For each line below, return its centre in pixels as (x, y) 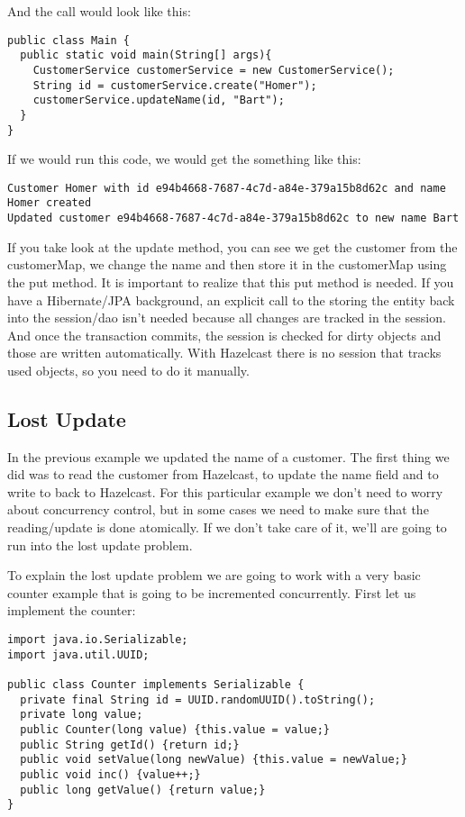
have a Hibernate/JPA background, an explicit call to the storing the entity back (231, 300)
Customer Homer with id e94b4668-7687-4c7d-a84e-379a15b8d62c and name (227, 188)
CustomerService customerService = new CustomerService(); (214, 70)
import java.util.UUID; (78, 654)
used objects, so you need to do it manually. (128, 370)
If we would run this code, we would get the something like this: (184, 159)
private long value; (82, 715)
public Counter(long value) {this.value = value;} (175, 729)
